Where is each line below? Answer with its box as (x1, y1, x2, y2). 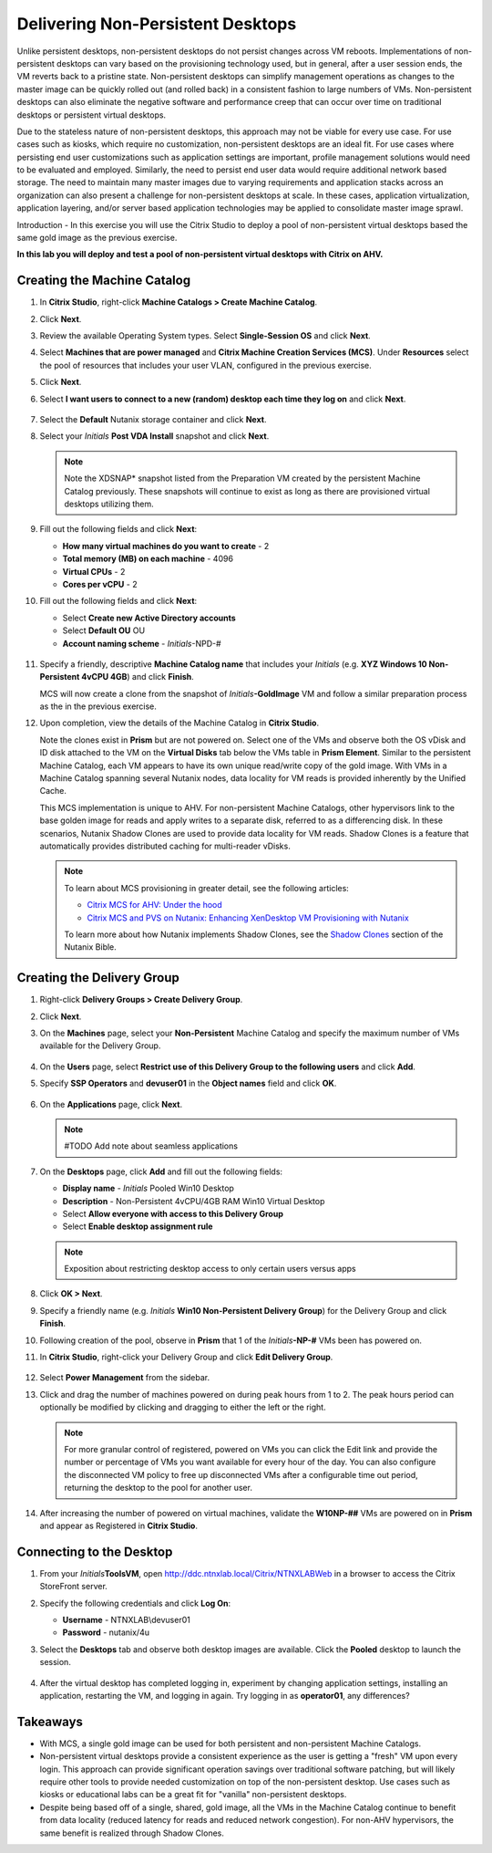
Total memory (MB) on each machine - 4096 (62, 553, 234, 565)
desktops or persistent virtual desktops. (16, 109, 167, 120)
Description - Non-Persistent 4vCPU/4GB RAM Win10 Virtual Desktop (62, 1195, 325, 1206)
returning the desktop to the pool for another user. (64, 1483, 252, 1494)
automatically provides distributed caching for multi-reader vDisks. (39, 840, 291, 851)
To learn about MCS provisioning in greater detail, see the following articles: (64, 882, 350, 893)
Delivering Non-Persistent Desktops (16, 14, 297, 34)
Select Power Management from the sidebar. (39, 1372, 210, 1383)
